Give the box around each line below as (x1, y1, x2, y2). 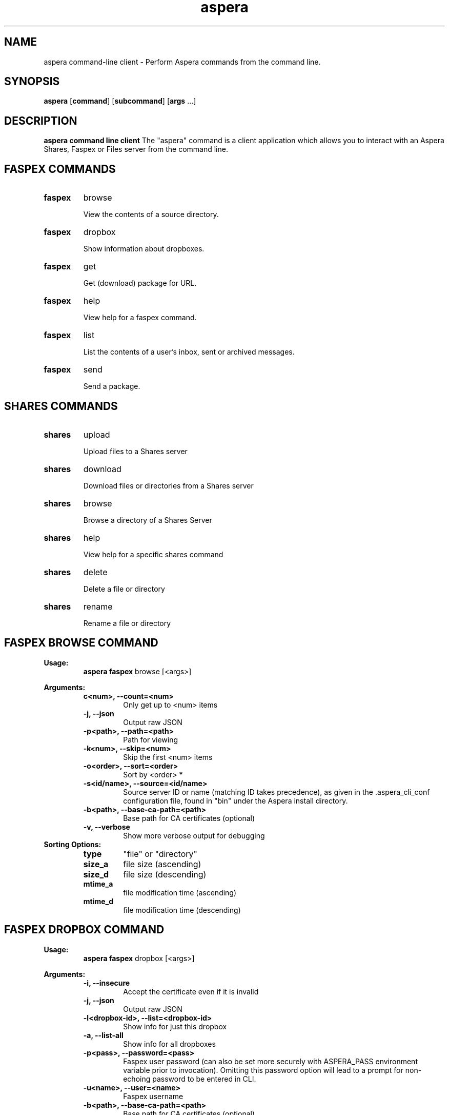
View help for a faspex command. (83, 313, 197, 322)
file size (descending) (123, 869, 207, 879)
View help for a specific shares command (83, 550, 223, 559)
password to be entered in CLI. (152, 1074, 256, 1083)
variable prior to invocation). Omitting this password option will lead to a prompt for (123, 1065, 403, 1074)
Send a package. (83, 382, 140, 391)
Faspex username (123, 1091, 183, 1101)
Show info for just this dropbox (123, 1022, 227, 1031)
